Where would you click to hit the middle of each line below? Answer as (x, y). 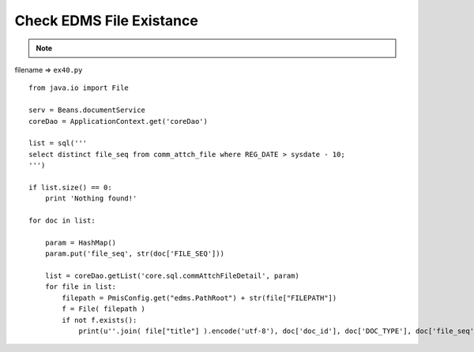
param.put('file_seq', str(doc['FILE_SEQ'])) (135, 254)
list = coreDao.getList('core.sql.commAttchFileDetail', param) (172, 275)
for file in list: (81, 287)
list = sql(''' (58, 143)
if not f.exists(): (100, 320)
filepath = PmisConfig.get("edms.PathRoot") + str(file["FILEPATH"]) (199, 298)
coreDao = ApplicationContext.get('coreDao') (118, 121)
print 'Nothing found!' (91, 198)
